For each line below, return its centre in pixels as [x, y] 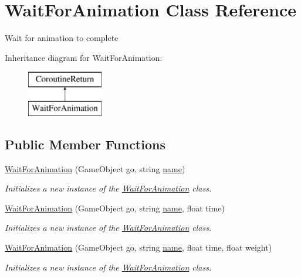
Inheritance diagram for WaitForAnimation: [84, 57]
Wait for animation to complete [62, 38]
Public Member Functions [85, 144]
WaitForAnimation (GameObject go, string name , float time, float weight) [138, 247]
